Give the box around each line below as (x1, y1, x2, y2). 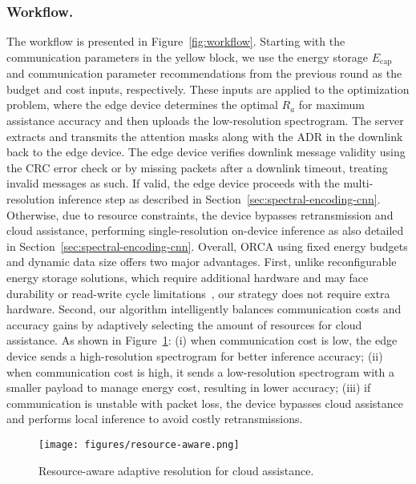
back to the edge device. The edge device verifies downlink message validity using (6, 143, 406, 160)
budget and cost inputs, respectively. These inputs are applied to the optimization (6, 80, 410, 97)
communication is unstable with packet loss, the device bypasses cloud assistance (6, 394, 403, 411)
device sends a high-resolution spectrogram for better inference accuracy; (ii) (6, 347, 383, 364)
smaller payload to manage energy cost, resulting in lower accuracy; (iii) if (6, 379, 371, 396)
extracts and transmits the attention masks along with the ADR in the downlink (6, 127, 403, 144)
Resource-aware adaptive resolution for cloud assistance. (38, 462, 314, 478)
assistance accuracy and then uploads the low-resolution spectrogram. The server (6, 112, 404, 129)
